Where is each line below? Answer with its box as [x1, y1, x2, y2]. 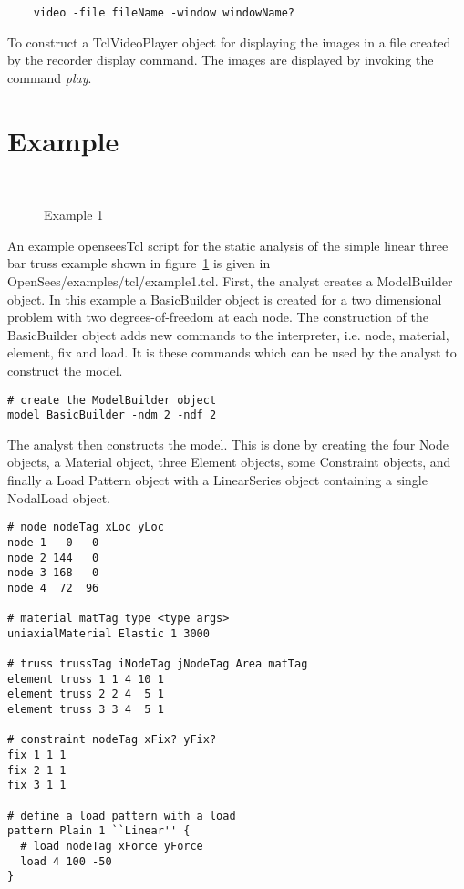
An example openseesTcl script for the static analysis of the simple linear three [7, 235, 449, 254]
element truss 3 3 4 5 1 [7, 703, 164, 717]
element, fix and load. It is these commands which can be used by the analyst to [7, 343, 457, 362]
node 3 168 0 [7, 566, 99, 580]
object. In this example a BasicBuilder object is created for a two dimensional [7, 289, 442, 308]
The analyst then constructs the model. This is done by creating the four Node [7, 434, 449, 453]
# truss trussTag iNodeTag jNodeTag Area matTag [7, 657, 308, 671]
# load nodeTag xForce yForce [20, 839, 203, 853]
